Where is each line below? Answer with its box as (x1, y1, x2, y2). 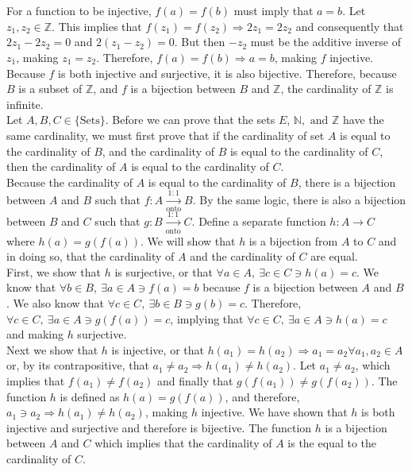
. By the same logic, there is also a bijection (192, 192, 406, 208)
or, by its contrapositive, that (6, 357, 149, 373)
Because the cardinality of (6, 173, 133, 190)
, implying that (170, 310, 244, 327)
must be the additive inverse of (250, 33, 401, 50)
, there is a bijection (298, 173, 396, 190)
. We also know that (6, 294, 104, 311)
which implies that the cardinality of (94, 435, 272, 451)
